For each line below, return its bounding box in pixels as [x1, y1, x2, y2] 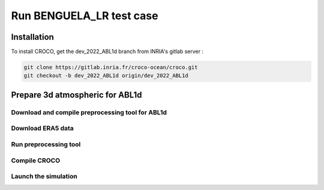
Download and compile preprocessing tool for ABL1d [11, 108, 167, 117]
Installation [11, 32, 54, 42]
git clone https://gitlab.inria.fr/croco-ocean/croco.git [23, 64, 198, 71]
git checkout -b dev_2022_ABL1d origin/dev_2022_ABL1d [23, 72, 188, 79]
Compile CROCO [11, 156, 61, 165]
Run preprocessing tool [11, 140, 81, 149]
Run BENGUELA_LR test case [11, 9, 158, 22]
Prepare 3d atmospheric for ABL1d [11, 90, 142, 100]
